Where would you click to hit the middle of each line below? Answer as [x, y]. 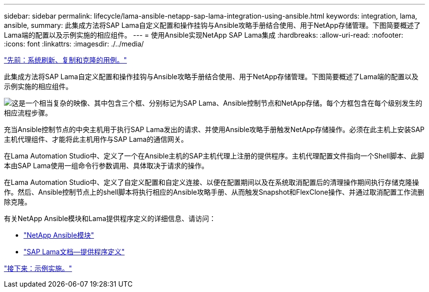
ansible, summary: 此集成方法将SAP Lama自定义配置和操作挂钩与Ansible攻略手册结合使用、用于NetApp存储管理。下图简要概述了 [212, 25]
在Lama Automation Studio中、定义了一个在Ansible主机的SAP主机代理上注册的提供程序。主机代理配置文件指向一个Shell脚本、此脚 [214, 156]
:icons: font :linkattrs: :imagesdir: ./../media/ [74, 44]
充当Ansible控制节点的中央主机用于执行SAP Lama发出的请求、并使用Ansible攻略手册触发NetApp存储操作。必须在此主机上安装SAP [214, 129]
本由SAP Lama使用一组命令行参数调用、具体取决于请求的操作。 [106, 166]
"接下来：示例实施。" [38, 268]
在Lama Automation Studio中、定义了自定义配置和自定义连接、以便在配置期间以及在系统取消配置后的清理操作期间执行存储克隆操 [212, 182]
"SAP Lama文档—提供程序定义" [74, 252]
